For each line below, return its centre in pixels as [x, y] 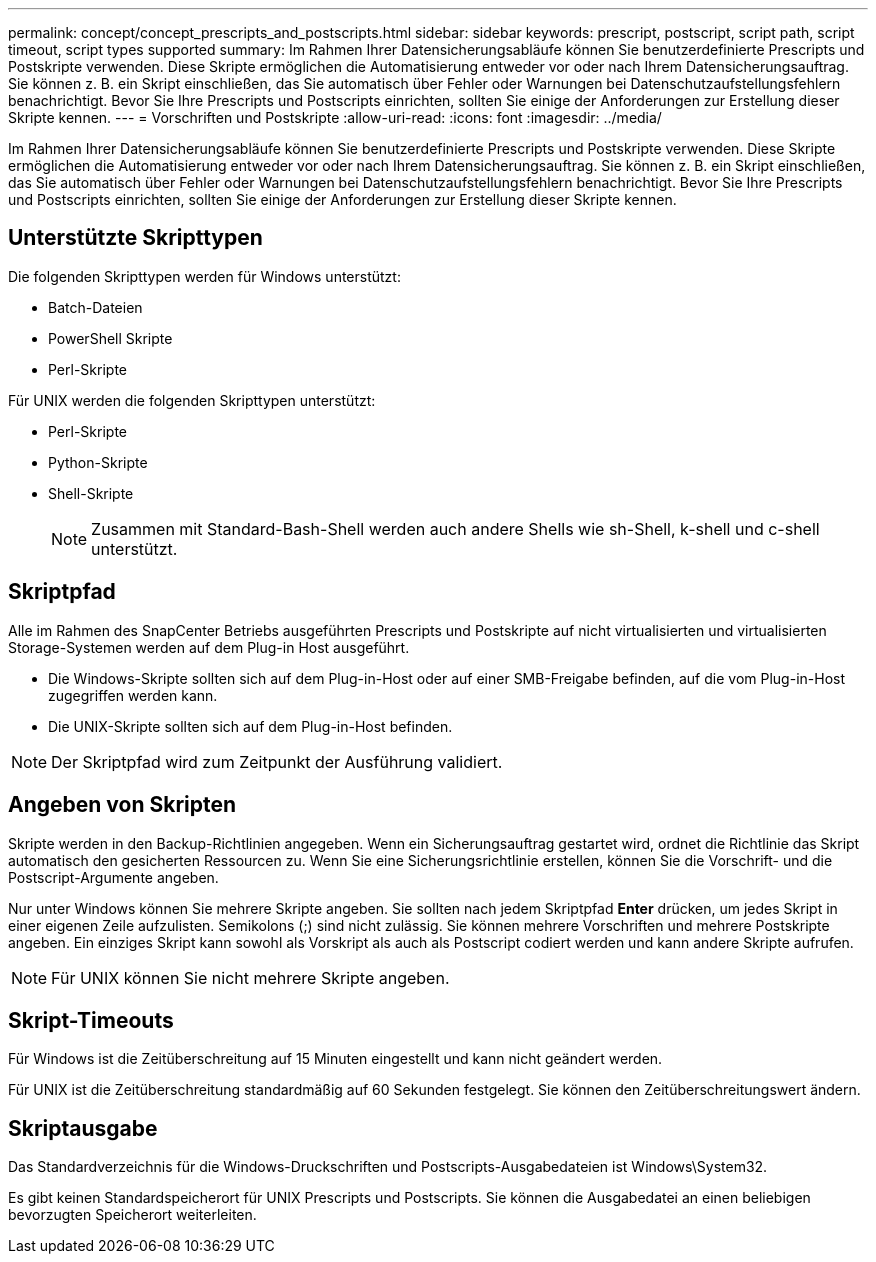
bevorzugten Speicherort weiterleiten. [132, 1215]
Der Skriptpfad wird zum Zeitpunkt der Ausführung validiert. [277, 761]
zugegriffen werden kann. [133, 695]
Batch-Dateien [95, 307]
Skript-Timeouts [91, 1020]
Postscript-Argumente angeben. [113, 877]
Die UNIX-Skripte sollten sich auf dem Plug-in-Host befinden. [250, 726]
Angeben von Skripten [122, 805]
